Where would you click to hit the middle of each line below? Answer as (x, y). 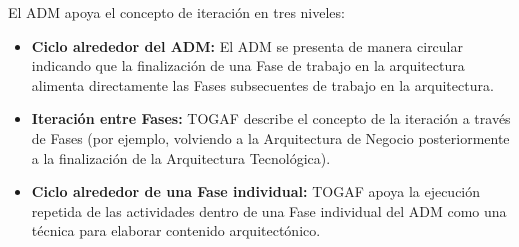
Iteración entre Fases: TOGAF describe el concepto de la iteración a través (271, 118)
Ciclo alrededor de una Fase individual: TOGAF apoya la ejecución (256, 191)
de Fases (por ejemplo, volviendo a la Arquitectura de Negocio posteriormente (270, 137)
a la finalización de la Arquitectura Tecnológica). (181, 157)
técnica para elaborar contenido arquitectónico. (176, 230)
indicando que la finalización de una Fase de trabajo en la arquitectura (248, 65)
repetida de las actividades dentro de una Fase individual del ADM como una (269, 210)
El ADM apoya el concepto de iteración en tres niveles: (176, 12)
